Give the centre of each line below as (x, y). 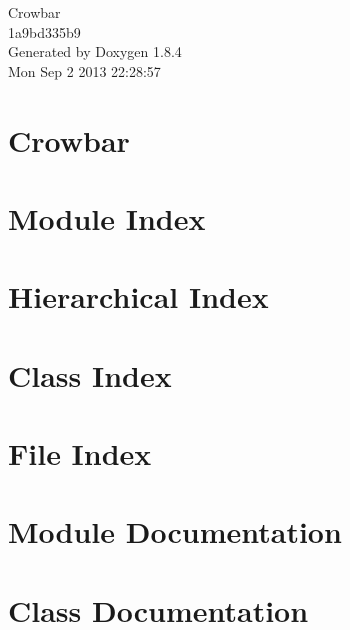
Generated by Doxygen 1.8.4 (95, 51)
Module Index (107, 217)
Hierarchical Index (138, 296)
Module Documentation (175, 531)
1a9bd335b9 (44, 31)
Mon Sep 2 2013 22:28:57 (84, 70)
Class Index (90, 374)
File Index (80, 453)
